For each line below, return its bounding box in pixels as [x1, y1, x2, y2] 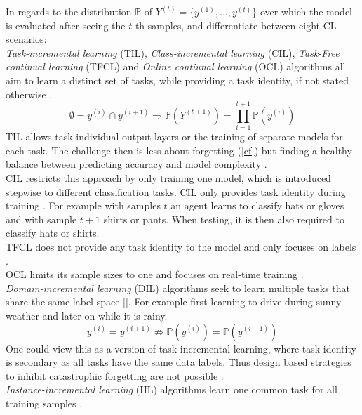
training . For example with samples [6, 198, 161, 213]
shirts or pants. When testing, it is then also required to [103, 211, 344, 226]
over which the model [260, 4, 353, 18]
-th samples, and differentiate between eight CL [132, 18, 337, 32]
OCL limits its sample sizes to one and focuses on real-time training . [6, 267, 304, 282]
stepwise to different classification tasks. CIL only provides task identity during [6, 184, 346, 199]
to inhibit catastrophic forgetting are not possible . [6, 368, 224, 383]
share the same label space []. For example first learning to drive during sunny [6, 294, 342, 309]
